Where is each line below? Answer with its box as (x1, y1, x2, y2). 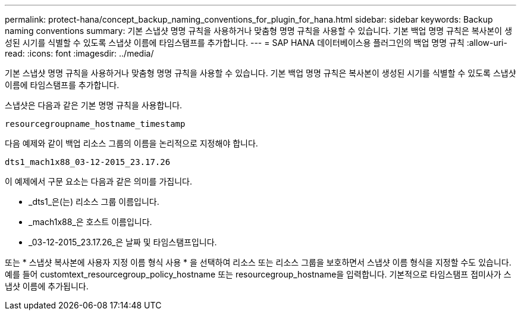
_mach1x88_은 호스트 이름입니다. (29, 217, 152, 227)
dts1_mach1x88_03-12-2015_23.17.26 (5, 157, 171, 167)
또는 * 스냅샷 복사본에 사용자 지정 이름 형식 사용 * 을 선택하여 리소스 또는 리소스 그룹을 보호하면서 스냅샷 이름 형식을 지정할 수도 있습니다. (5, 257, 511, 267)
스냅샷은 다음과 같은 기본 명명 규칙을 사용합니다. (5, 100, 183, 110)
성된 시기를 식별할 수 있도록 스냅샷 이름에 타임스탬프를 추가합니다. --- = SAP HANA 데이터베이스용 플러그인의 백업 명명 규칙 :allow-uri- (5, 38, 507, 48)
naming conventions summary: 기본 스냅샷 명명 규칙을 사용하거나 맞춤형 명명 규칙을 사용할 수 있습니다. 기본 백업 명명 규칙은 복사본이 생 (5, 26, 513, 36)
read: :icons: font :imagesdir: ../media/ (5, 48, 154, 58)
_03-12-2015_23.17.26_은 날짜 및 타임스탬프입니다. (29, 237, 217, 247)
